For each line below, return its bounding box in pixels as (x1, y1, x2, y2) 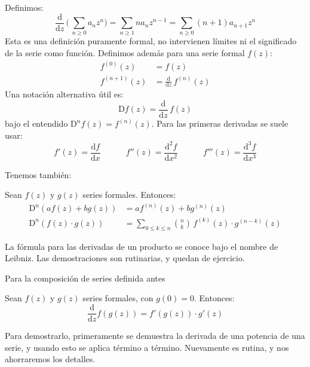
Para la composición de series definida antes (5, 271, 165, 284)
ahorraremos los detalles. (5, 353, 96, 365)
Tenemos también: (5, 168, 72, 181)
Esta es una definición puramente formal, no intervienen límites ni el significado (5, 35, 297, 47)
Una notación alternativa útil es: (5, 88, 124, 100)
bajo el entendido (5, 117, 68, 129)
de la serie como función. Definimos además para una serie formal (5, 46, 245, 59)
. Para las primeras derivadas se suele (151, 117, 288, 129)
